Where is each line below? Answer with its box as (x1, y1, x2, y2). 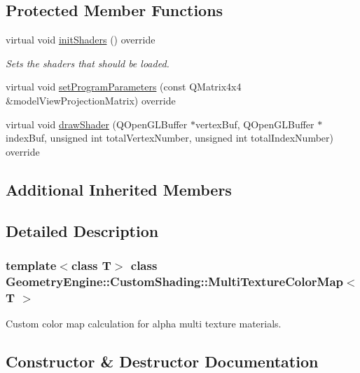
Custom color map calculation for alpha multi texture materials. (6, 316, 282, 330)
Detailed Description (6, 219, 159, 241)
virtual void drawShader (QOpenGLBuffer (6, 116, 188, 131)
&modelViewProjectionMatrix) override (6, 93, 176, 107)
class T (71, 256, 111, 273)
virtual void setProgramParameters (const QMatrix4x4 (6, 79, 242, 94)
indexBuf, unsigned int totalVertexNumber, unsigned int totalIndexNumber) (6, 130, 333, 145)
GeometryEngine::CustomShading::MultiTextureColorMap (6, 272, 344, 290)
